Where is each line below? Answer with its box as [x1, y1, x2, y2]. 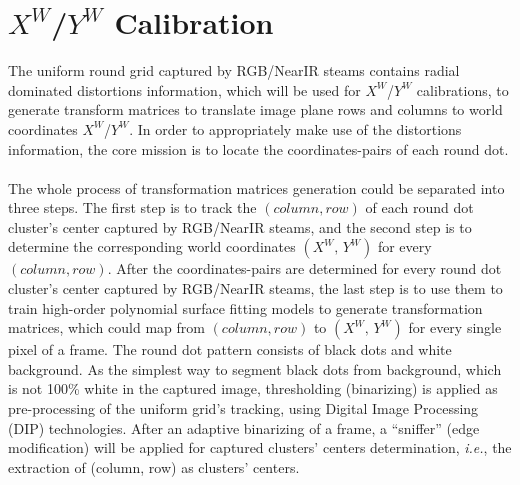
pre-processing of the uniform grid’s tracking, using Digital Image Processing [8, 398, 479, 419]
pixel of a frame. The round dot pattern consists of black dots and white [8, 339, 452, 360]
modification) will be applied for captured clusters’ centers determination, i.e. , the [8, 437, 512, 458]
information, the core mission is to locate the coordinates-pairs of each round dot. [8, 138, 509, 159]
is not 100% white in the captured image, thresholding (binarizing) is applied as [8, 378, 498, 399]
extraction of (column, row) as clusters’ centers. [8, 456, 300, 477]
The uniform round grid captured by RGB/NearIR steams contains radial [8, 60, 460, 81]
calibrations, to [416, 79, 509, 100]
